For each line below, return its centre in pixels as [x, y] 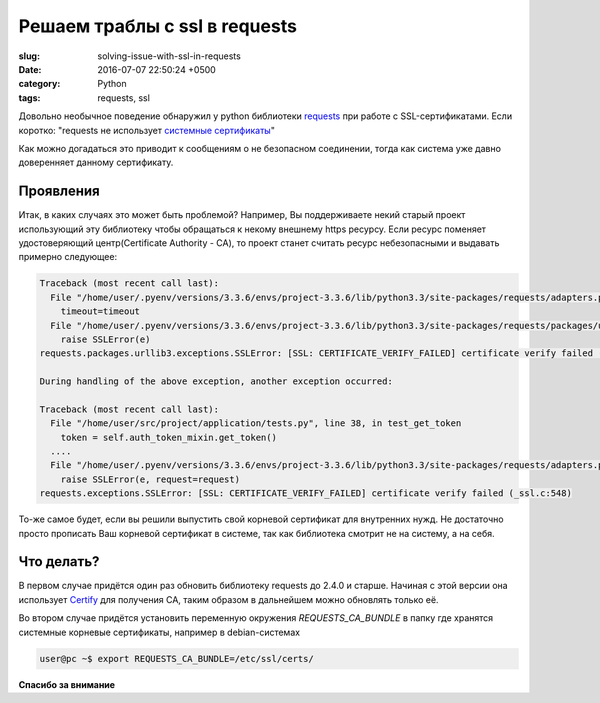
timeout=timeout [100, 311]
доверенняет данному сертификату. [96, 162]
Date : [30, 69]
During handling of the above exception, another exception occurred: [216, 381]
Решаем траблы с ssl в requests [157, 26]
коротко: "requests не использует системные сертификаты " [146, 130]
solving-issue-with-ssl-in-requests [169, 56]
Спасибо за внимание [66, 684]
